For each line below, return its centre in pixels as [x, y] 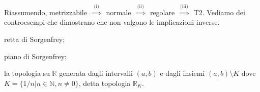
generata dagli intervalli [96, 73]
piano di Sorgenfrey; [36, 56]
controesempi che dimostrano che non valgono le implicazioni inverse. [112, 22]
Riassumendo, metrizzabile [46, 12]
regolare [162, 12]
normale [119, 12]
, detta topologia [105, 83]
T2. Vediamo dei [219, 12]
